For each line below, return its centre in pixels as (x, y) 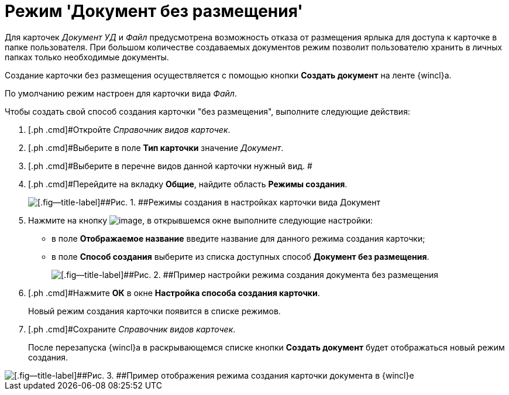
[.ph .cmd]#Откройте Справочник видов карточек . (129, 129)
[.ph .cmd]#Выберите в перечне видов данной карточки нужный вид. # (170, 166)
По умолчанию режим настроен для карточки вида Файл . (121, 93)
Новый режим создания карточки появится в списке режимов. (154, 311)
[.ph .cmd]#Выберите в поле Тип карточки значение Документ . (156, 147)
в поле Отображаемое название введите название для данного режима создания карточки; (238, 238)
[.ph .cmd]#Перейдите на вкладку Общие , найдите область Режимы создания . (188, 184)
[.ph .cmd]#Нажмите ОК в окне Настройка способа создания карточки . (174, 293)
